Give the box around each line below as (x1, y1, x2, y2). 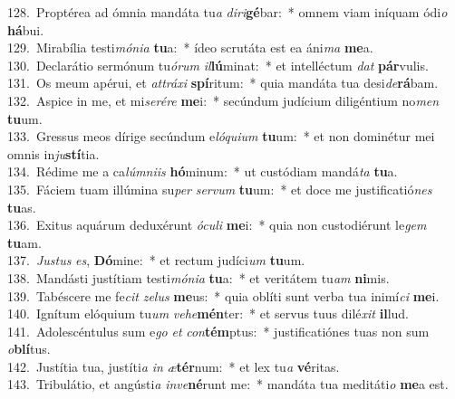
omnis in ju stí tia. (7, 144, 100, 163)
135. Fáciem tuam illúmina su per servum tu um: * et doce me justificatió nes (7, 179, 432, 198)
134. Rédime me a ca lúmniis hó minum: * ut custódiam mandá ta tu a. (7, 162, 398, 181)
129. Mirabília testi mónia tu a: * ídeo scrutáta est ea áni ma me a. (7, 38, 373, 57)
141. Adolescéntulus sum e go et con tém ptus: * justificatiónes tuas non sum (7, 321, 430, 340)
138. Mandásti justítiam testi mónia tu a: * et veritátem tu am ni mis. (7, 268, 390, 287)
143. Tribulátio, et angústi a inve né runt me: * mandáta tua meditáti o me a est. (7, 375, 449, 394)
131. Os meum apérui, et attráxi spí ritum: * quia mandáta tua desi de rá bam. (7, 73, 439, 92)
